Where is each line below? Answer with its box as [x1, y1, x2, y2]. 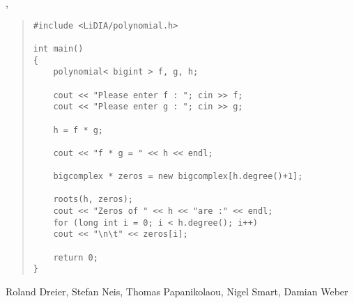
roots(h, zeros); [53, 194, 133, 205]
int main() [33, 43, 84, 54]
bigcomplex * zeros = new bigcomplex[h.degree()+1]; [53, 171, 303, 182]
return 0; [53, 252, 98, 263]
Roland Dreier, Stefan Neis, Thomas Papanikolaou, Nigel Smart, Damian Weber [6, 284, 348, 299]
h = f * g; [53, 125, 104, 135]
